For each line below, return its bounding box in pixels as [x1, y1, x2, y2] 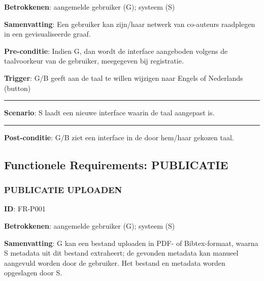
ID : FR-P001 [4, 203, 46, 214]
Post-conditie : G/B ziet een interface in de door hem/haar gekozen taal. [4, 132, 234, 142]
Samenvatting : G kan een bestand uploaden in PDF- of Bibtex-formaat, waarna [4, 237, 258, 248]
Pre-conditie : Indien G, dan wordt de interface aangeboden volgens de [4, 45, 228, 56]
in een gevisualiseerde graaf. [4, 28, 91, 39]
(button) [4, 82, 31, 93]
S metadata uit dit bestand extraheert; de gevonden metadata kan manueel [4, 247, 239, 258]
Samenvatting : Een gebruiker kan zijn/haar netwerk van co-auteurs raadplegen [4, 18, 255, 29]
